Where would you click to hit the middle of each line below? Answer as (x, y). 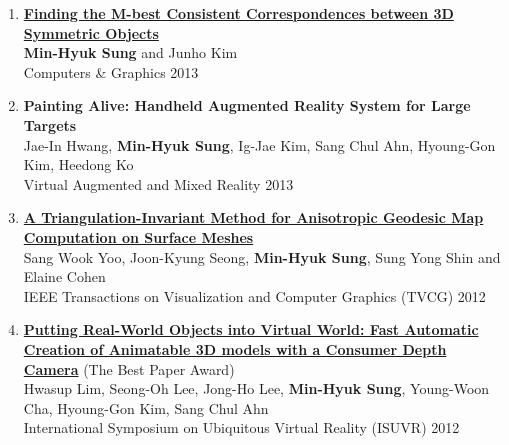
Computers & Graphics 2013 (111, 71)
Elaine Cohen (64, 276)
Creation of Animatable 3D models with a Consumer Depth (235, 348)
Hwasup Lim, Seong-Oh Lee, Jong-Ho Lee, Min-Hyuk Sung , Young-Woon (256, 388)
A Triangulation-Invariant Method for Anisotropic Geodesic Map (253, 217)
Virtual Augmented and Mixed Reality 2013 (158, 183)
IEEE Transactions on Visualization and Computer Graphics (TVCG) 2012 (254, 295)
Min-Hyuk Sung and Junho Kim (130, 52)
